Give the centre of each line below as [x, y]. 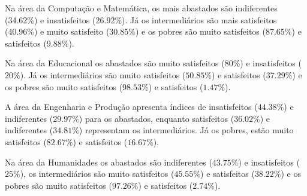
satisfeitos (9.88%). [40, 43]
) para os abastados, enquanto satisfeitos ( [156, 118]
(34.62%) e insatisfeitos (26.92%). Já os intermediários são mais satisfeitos [141, 19]
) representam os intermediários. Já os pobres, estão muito [186, 130]
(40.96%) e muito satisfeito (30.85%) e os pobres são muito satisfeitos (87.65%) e [153, 31]
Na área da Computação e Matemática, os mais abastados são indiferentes [141, 8]
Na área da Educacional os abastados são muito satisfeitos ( [115, 63]
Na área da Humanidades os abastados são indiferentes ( [109, 162]
